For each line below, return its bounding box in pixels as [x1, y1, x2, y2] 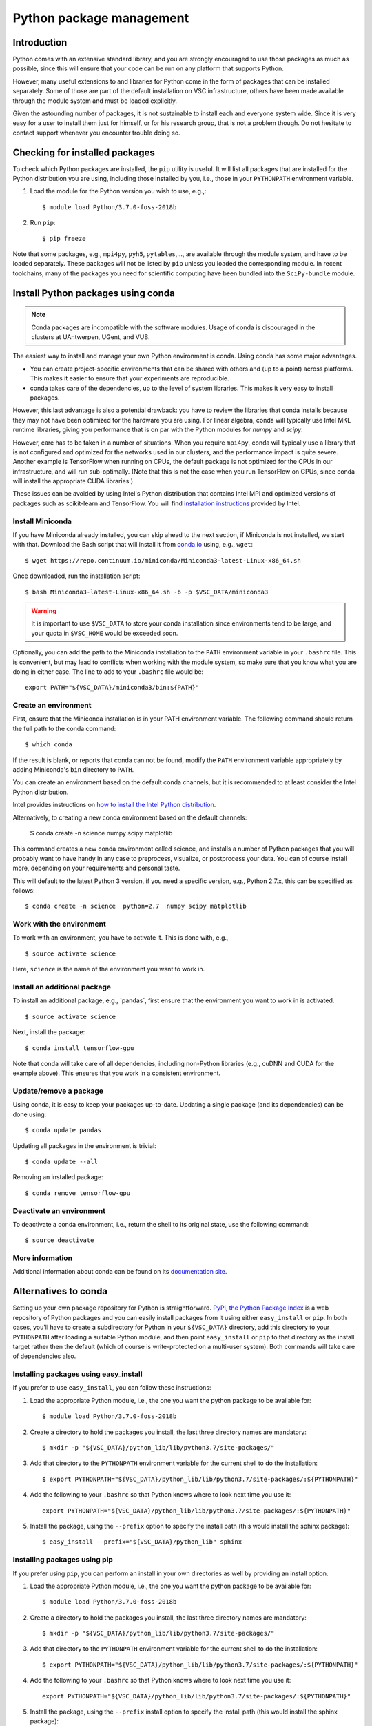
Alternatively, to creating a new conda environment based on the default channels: [12, 813, 247, 822]
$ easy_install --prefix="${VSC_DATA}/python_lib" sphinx [42, 1538, 242, 1546]
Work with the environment [12, 919, 106, 929]
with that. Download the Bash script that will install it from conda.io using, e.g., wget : [12, 541, 254, 549]
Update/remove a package [12, 1086, 103, 1096]
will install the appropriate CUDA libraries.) [12, 477, 134, 485]
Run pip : [30, 218, 56, 227]
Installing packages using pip [12, 1555, 114, 1564]
